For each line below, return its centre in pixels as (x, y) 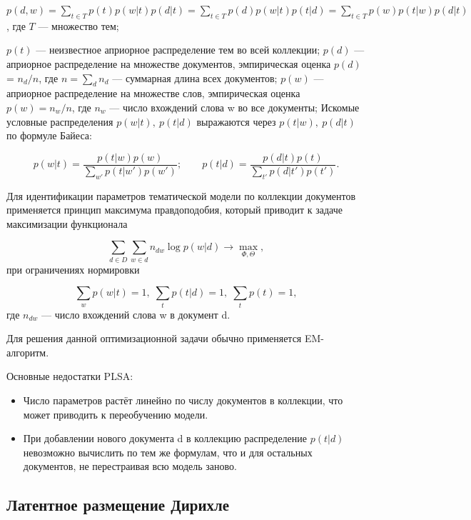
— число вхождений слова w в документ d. (136, 314)
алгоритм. (28, 352)
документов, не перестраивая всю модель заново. (130, 466)
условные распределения (60, 121)
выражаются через (236, 121)
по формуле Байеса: (49, 135)
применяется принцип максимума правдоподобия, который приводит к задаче (174, 210)
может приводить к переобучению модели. (116, 414)
